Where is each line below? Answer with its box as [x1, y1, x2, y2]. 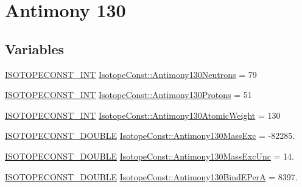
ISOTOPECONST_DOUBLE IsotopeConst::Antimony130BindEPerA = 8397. [5, 170, 298, 183]
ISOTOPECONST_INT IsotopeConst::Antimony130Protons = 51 [5, 88, 252, 101]
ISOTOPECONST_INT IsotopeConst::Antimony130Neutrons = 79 [5, 68, 257, 80]
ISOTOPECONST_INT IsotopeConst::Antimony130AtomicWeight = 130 [5, 108, 281, 121]
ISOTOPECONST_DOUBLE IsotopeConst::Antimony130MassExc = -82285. [5, 129, 295, 142]
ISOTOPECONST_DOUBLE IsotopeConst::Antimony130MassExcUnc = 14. [5, 149, 294, 162]
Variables [5, 39, 65, 58]
